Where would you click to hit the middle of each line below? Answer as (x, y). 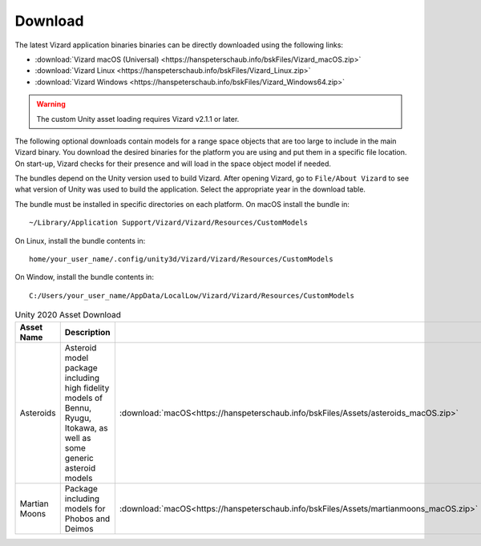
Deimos (79, 528)
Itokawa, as (86, 427)
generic (79, 458)
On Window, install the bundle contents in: (84, 277)
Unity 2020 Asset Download (68, 315)
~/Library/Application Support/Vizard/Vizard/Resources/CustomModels (169, 223)
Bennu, (78, 407)
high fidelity (87, 387)
